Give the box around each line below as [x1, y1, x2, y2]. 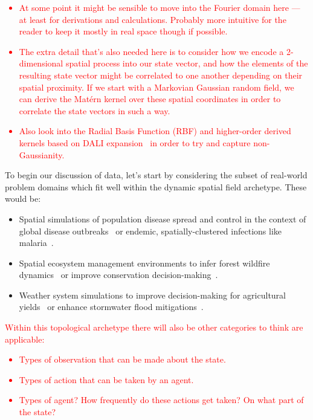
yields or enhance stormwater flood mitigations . [19, 300, 204, 313]
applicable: [5, 332, 45, 345]
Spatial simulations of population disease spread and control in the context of [19, 212, 306, 225]
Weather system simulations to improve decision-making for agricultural [19, 288, 286, 301]
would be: [5, 192, 41, 205]
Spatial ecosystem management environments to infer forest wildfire [19, 256, 270, 269]
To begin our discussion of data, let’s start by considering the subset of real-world [5, 169, 308, 181]
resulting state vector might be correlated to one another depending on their [19, 68, 303, 81]
